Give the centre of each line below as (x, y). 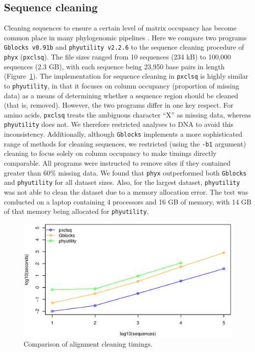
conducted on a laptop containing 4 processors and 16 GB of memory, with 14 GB (128, 201)
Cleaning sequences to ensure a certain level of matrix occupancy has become (120, 28)
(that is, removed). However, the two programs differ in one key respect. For (119, 105)
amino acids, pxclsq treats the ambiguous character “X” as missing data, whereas (127, 114)
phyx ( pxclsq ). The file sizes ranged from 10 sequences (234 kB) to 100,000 (117, 57)
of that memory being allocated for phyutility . (76, 211)
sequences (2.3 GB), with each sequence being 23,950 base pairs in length (114, 66)
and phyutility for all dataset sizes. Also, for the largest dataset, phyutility (122, 182)
